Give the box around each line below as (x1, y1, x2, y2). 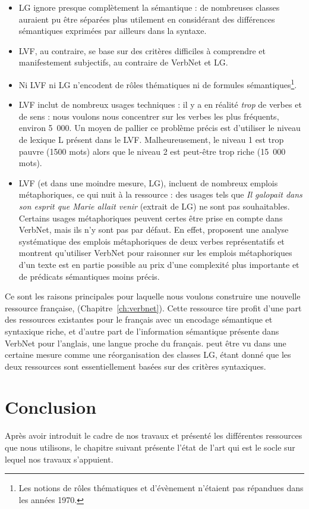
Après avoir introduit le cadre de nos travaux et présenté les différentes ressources (5, 429, 302, 442)
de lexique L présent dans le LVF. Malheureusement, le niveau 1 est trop (18, 133, 284, 145)
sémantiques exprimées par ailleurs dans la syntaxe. (18, 24, 207, 37)
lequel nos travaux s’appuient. (5, 452, 113, 465)
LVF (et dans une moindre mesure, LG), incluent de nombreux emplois (18, 176, 278, 189)
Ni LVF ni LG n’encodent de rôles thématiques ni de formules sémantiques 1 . (18, 76, 297, 90)
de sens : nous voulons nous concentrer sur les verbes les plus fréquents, (18, 110, 279, 122)
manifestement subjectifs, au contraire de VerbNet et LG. (18, 56, 228, 68)
